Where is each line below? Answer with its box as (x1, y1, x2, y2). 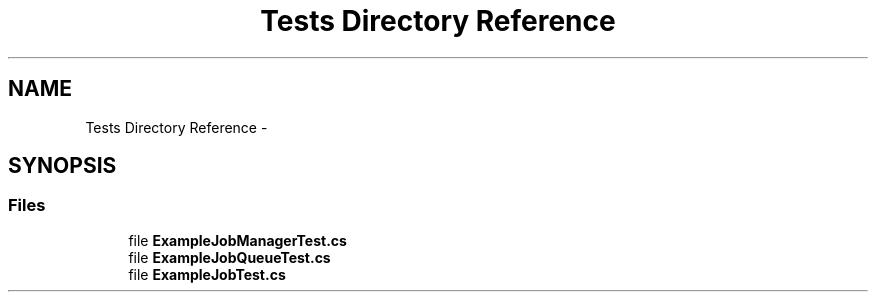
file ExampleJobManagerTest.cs (128, 231, 347, 249)
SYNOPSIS (8, 153, 117, 179)
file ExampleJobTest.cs (128, 265, 286, 283)
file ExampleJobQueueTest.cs (128, 248, 331, 266)
